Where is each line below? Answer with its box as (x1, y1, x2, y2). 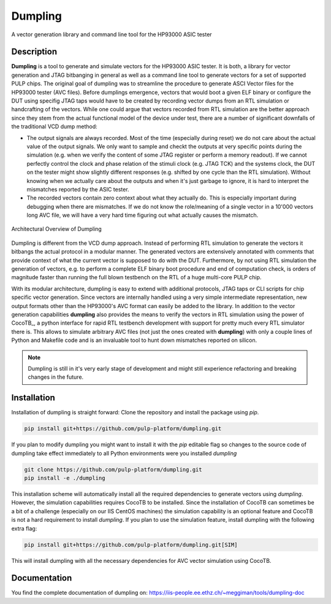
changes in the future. (28, 373, 84, 381)
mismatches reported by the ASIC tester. (26, 185, 129, 193)
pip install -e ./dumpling (24, 474, 105, 481)
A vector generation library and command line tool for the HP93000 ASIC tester (11, 31, 212, 38)
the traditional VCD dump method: (11, 123, 97, 130)
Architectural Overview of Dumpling (11, 225, 102, 233)
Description (11, 47, 58, 57)
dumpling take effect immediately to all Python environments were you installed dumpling (11, 449, 237, 457)
